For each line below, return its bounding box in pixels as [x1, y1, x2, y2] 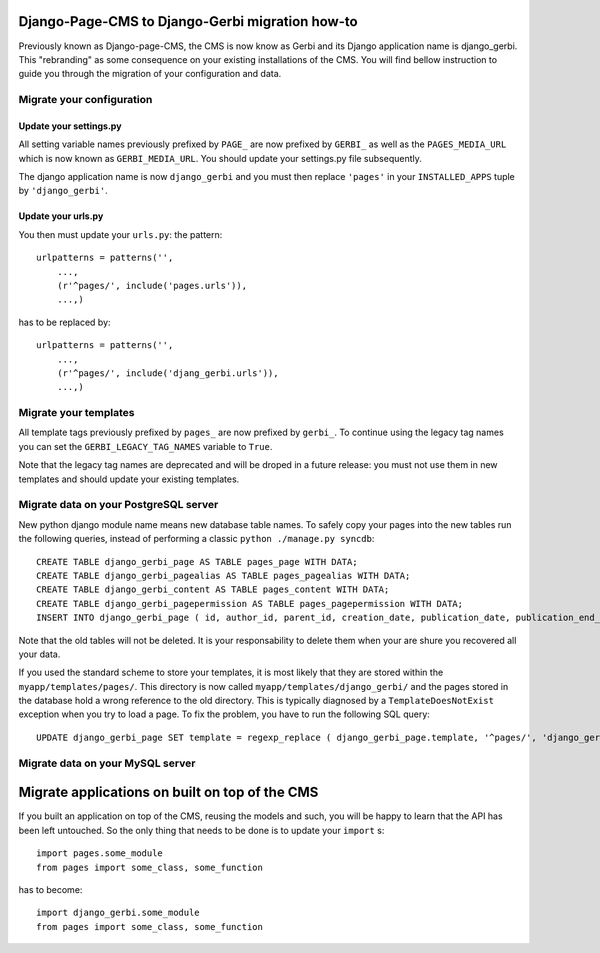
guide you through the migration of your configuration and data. [18, 68, 282, 80]
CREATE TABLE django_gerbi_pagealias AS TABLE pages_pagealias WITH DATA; [36, 570, 411, 581]
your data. [18, 648, 61, 660]
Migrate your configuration [18, 93, 153, 107]
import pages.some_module [36, 848, 164, 859]
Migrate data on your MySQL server [18, 756, 196, 770]
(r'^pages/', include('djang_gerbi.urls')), [56, 367, 279, 379]
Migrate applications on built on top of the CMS [18, 784, 319, 801]
